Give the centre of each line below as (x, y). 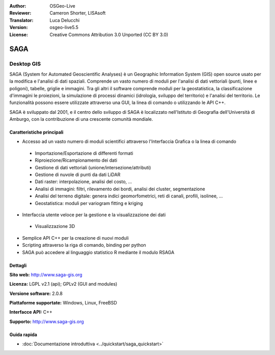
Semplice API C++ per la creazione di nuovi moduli (76, 238)
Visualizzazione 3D (55, 226)
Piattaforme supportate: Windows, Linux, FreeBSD (63, 303)
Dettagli (18, 265)
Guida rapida (23, 335)
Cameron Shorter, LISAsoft (78, 13)
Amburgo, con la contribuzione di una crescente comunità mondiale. (81, 119)
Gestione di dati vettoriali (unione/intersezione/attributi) (93, 167)
